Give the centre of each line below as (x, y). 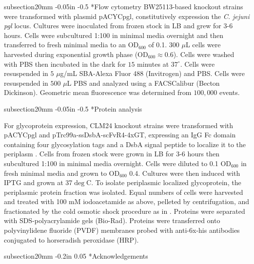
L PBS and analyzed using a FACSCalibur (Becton (143, 83)
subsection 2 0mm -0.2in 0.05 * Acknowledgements (76, 256)
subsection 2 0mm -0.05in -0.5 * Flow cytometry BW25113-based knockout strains (124, 6)
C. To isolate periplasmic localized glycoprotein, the (164, 182)
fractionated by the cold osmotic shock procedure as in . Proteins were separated (125, 211)
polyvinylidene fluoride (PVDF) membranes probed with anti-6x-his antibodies (122, 230)
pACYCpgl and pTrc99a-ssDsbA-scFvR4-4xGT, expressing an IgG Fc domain (120, 135)
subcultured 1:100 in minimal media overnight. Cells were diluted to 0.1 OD (117, 163)
